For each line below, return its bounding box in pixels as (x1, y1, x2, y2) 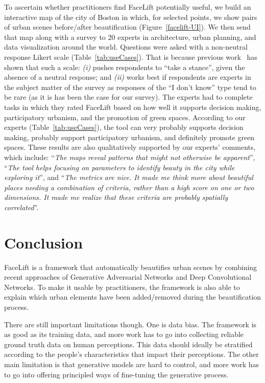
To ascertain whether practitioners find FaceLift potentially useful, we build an (4, 2, 251, 12)
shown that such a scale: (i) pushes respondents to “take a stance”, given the (4, 61, 245, 72)
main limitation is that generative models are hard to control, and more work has (4, 358, 259, 369)
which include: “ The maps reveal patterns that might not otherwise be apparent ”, (4, 151, 255, 162)
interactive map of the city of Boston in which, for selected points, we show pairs (4, 11, 257, 22)
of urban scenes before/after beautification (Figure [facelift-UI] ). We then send (4, 21, 251, 32)
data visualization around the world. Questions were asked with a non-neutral (4, 41, 248, 52)
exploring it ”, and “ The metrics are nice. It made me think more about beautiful (4, 172, 253, 183)
